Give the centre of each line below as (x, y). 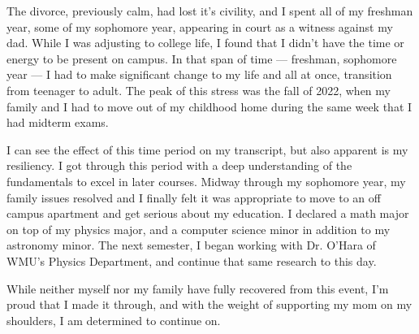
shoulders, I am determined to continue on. (114, 320)
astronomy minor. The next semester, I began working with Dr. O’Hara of (191, 245)
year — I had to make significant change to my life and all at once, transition (199, 74)
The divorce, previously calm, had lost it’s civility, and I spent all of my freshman (210, 11)
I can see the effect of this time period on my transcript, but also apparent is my (207, 149)
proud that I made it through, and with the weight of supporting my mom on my (209, 304)
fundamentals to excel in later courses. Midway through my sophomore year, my (206, 181)
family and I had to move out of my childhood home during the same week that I (209, 106)
